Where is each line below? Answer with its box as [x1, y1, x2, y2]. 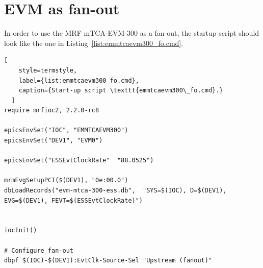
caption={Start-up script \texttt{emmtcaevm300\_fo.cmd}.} [18, 87, 223, 94]
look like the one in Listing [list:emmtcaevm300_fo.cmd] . [4, 37, 183, 48]
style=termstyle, [18, 66, 77, 74]
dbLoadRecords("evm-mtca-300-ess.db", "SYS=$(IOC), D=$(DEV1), [4, 187, 227, 194]
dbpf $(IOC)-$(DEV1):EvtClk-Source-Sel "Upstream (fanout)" [4, 257, 213, 264]
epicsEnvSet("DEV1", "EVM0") [4, 137, 103, 144]
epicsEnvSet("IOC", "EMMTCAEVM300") [4, 127, 128, 134]
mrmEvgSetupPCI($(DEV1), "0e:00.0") [4, 177, 128, 184]
